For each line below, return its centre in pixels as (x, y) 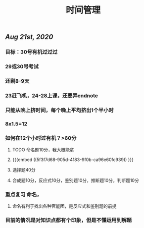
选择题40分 (24, 170)
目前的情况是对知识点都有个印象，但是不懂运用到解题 (69, 220)
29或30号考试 (22, 66)
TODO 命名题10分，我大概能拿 (43, 150)
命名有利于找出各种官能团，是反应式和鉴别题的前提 (64, 206)
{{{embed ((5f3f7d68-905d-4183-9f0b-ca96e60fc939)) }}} (73, 160)
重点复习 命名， (24, 194)
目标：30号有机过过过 (31, 52)
